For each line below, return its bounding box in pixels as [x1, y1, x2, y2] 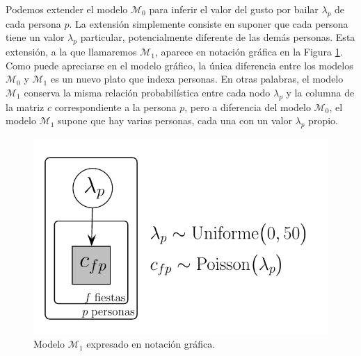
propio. [308, 113, 338, 128]
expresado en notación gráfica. [86, 337, 216, 351]
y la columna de [286, 85, 355, 99]
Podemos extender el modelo [6, 2, 128, 16]
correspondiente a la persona [54, 99, 177, 114]
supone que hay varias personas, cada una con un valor [58, 113, 292, 128]
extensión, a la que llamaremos [6, 44, 137, 59]
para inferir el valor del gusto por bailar [149, 2, 319, 16]
